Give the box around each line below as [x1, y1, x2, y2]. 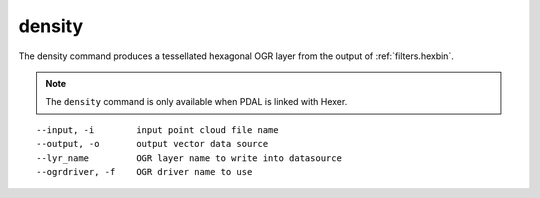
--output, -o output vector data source [36, 138, 269, 150]
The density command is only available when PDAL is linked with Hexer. [45, 96, 348, 108]
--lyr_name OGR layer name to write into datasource [36, 152, 342, 164]
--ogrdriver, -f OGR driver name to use [36, 166, 253, 177]
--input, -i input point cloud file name [36, 124, 279, 135]
